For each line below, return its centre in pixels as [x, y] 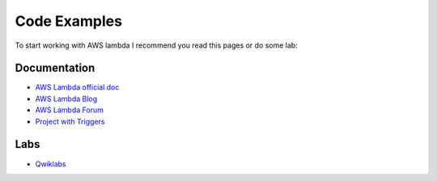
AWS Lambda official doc [77, 87]
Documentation [55, 68]
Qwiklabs [51, 164]
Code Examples [69, 21]
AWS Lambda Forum [70, 110]
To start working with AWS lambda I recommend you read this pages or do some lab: [157, 45]
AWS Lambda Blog [66, 99]
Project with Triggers [70, 121]
